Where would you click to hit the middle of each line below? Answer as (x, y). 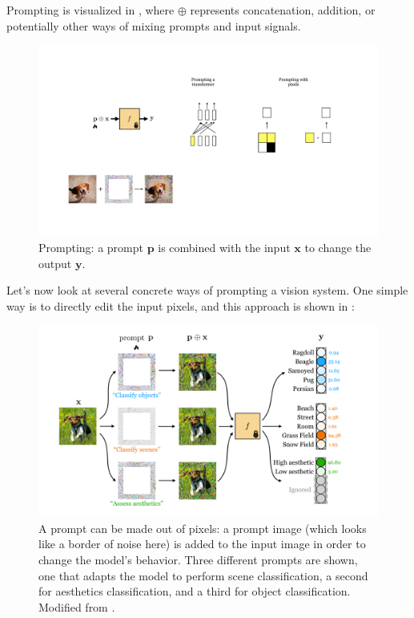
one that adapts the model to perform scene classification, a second (203, 575)
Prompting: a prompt (91, 248)
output (55, 263)
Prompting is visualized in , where (90, 10)
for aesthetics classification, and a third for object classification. (195, 591)
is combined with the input (224, 248)
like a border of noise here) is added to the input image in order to (202, 544)
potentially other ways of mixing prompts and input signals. (154, 25)
